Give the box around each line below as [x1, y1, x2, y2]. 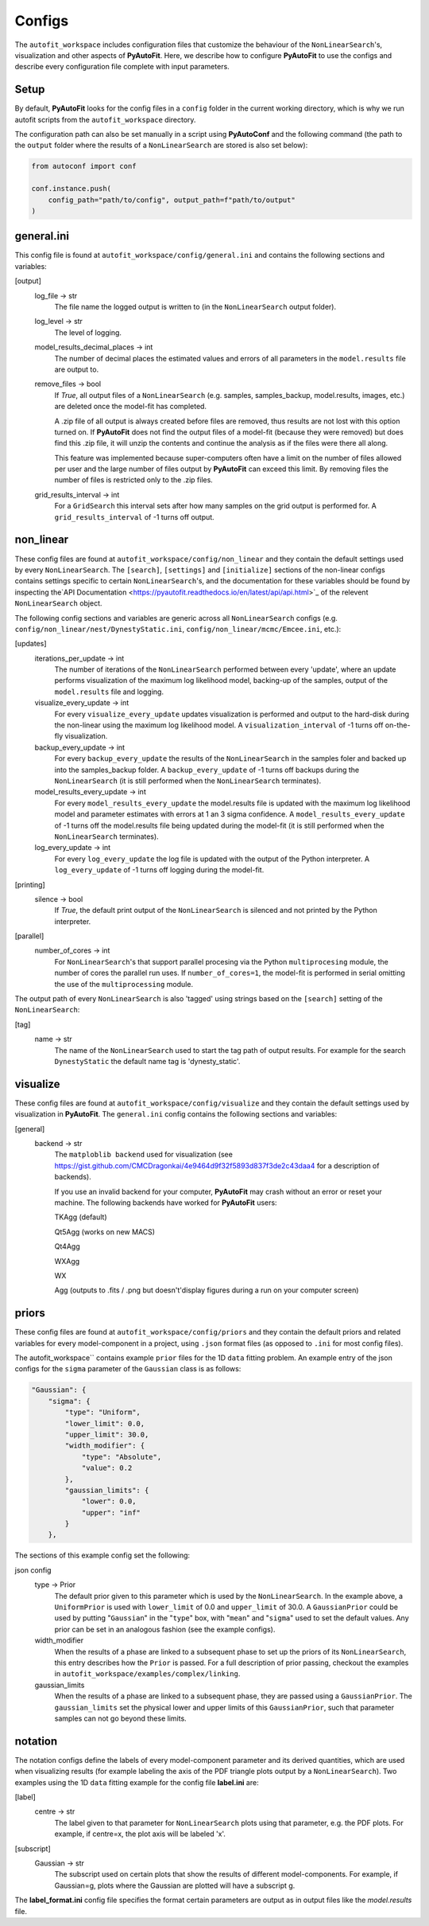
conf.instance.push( [31, 184, 111, 193]
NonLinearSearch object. [14, 598, 102, 608]
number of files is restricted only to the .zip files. [54, 475, 214, 485]
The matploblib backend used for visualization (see [54, 1150, 234, 1160]
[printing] [14, 879, 45, 889]
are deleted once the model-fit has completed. [54, 402, 207, 411]
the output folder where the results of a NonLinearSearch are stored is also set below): [14, 140, 308, 150]
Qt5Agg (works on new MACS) [54, 1226, 155, 1237]
